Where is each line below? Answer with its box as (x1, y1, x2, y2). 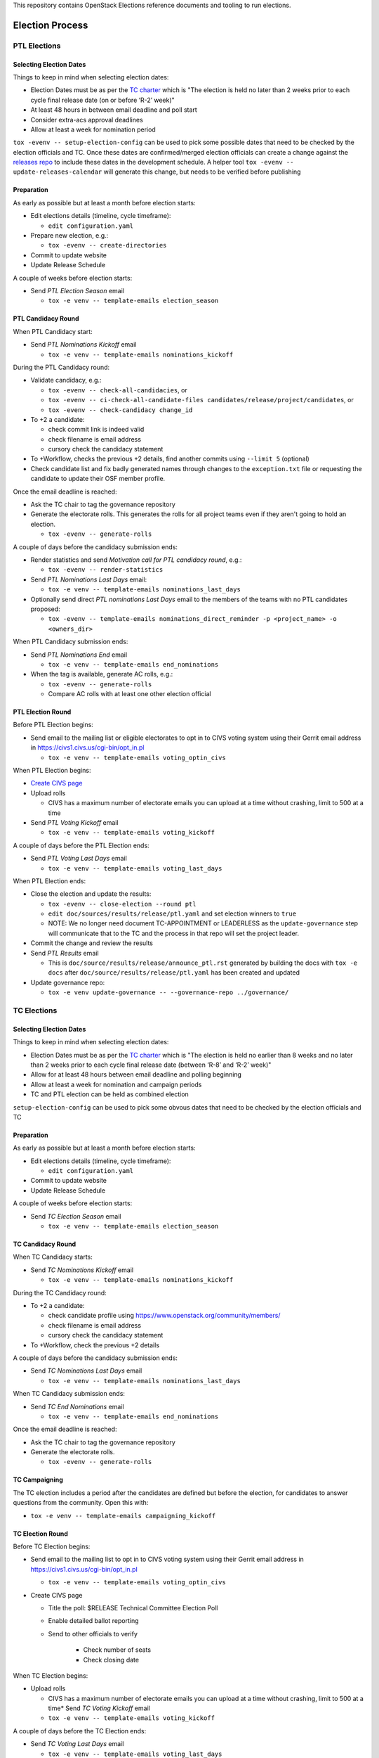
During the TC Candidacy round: (13, 1288, 107, 1297)
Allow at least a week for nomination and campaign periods (30, 1080, 202, 1089)
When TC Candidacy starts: (13, 1252, 93, 1262)
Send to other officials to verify (48, 1629, 138, 1638)
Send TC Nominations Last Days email (30, 1366, 142, 1375)
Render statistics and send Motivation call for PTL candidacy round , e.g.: (30, 556, 242, 564)
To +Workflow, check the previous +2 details (30, 1340, 160, 1349)
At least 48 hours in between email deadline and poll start (30, 105, 198, 114)
